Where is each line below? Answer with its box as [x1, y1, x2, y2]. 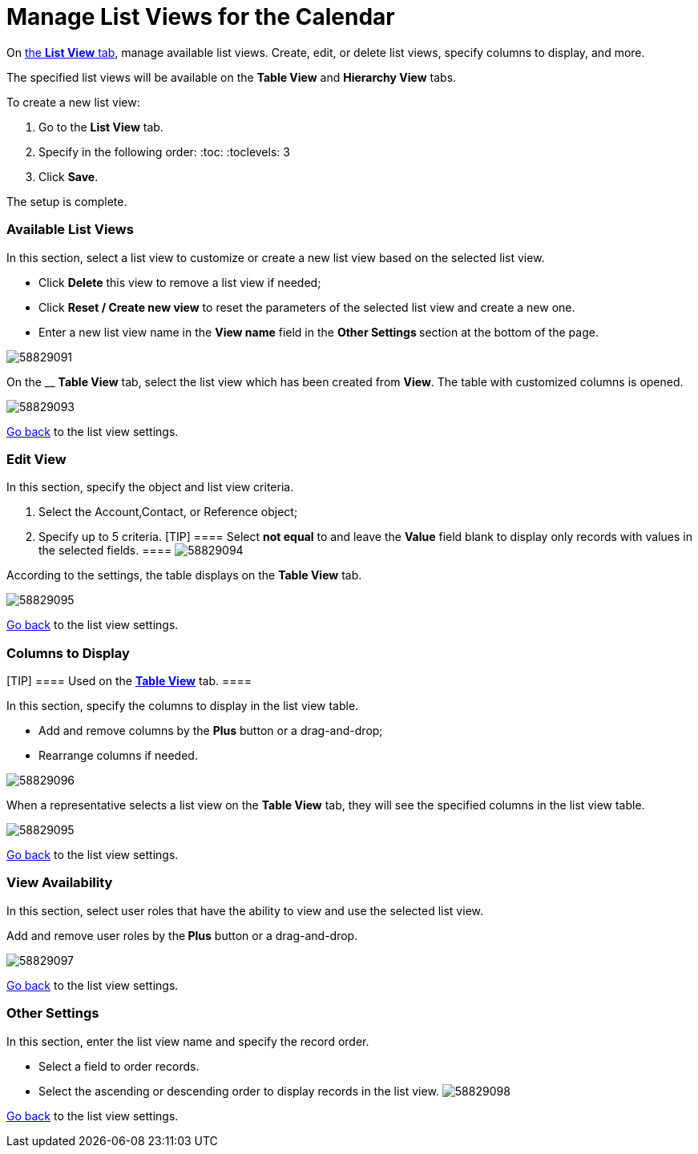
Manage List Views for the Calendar [6, 3, 395, 30]
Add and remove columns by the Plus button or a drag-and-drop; [38, 724, 383, 737]
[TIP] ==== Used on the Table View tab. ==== [6, 674, 252, 688]
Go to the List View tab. [38, 119, 163, 134]
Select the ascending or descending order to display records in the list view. [38, 1083, 439, 1098]
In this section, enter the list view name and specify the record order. [6, 1034, 369, 1048]
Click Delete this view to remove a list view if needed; [38, 275, 321, 289]
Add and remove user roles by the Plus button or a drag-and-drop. [6, 928, 358, 942]
